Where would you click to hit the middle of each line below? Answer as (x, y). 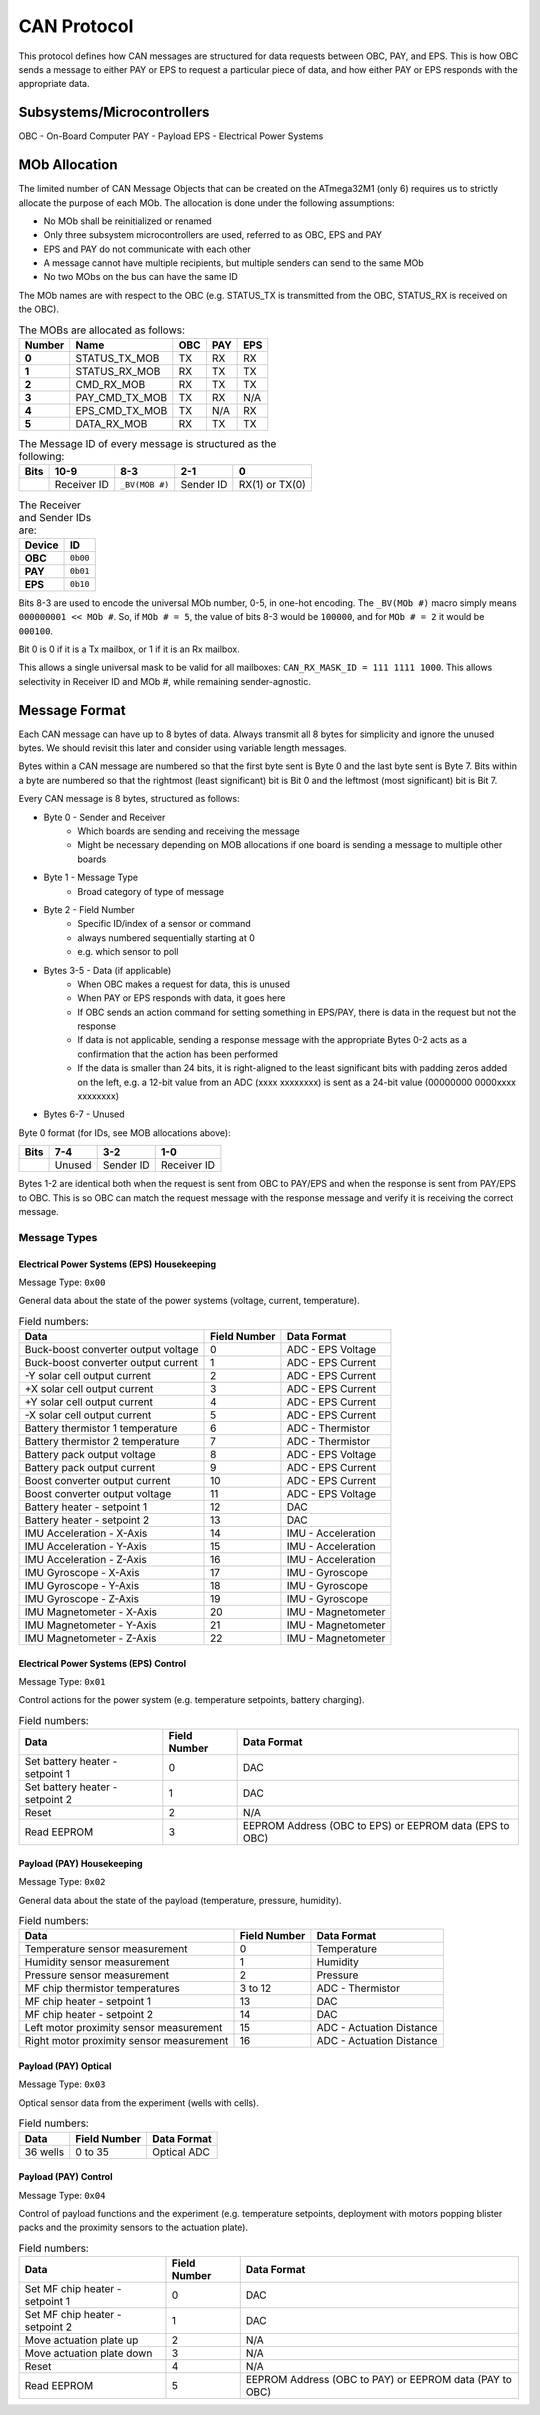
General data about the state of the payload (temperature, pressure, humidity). (180, 1900)
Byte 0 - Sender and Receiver (104, 817)
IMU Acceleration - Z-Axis (85, 1560)
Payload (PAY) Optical (65, 2066)
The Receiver (50, 505)
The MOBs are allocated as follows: (101, 330)
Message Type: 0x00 (62, 1282)
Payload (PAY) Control (65, 2177)
